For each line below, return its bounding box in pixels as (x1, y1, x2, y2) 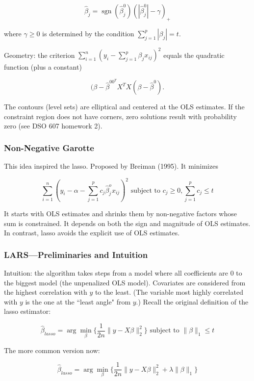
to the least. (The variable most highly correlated (95, 287, 243, 297)
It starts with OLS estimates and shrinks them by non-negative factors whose (4, 208, 237, 218)
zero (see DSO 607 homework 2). (4, 121, 102, 131)
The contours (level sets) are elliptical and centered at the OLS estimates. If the (4, 102, 245, 112)
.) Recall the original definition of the (136, 296, 249, 306)
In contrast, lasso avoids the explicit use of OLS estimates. (4, 228, 180, 238)
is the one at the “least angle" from (25, 296, 131, 306)
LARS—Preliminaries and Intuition (4, 248, 148, 260)
